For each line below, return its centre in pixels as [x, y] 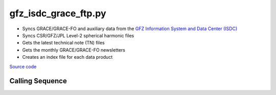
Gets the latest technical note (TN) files [63, 43]
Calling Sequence [38, 81]
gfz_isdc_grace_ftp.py [58, 13]
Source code [23, 66]
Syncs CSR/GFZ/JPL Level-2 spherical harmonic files [78, 35]
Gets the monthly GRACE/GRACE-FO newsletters [74, 50]
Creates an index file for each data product [67, 57]
